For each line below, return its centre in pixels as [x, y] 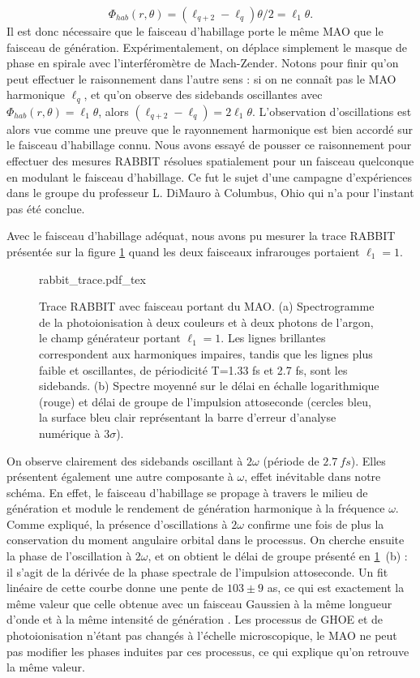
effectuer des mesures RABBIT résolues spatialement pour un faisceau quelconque [210, 161]
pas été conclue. [46, 208]
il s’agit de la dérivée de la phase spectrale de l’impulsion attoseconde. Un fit [197, 571]
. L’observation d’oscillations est [332, 111]
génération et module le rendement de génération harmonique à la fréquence [196, 508]
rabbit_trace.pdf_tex [92, 279]
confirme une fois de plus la [316, 524]
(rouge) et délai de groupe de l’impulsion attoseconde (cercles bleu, [205, 401]
